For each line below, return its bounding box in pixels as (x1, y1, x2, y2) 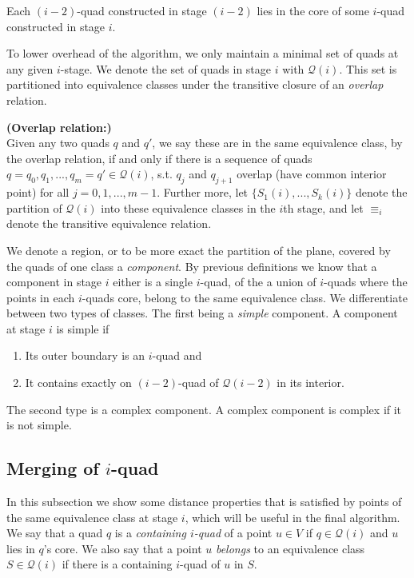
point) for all (6, 184, 70, 201)
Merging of (6, 456, 99, 480)
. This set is (339, 60, 397, 77)
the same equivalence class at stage (6, 508, 178, 525)
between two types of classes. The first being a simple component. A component (6, 305, 398, 321)
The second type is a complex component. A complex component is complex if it (6, 401, 402, 417)
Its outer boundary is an (25, 347, 145, 364)
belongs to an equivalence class (215, 540, 365, 556)
